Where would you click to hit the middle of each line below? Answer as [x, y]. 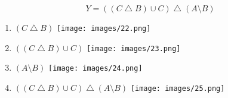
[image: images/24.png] [95, 69]
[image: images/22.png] [104, 29]
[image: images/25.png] [178, 88]
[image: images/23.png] [133, 48]
